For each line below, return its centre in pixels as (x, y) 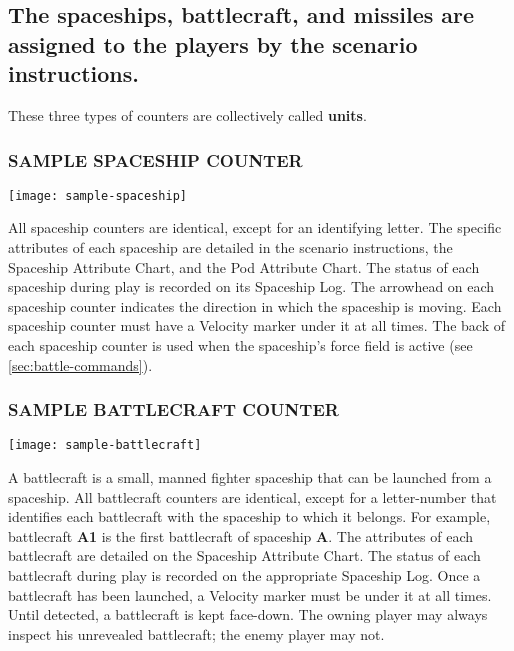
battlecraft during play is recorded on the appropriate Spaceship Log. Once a (244, 575)
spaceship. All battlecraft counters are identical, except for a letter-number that (252, 496)
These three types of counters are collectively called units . (187, 114)
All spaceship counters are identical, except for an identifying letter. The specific (255, 227)
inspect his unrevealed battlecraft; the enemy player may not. (196, 633)
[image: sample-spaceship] (97, 195)
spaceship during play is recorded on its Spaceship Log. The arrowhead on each (251, 286)
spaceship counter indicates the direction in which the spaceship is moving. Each (255, 305)
